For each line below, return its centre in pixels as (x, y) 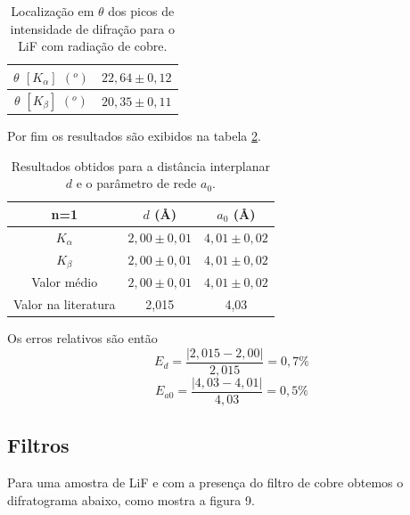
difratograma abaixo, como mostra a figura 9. (131, 499)
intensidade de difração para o (93, 28)
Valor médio (65, 282)
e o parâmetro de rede (136, 183)
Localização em (53, 11)
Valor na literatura (65, 304)
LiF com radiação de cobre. (93, 46)
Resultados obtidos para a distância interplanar (141, 165)
